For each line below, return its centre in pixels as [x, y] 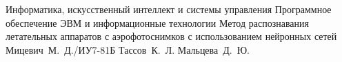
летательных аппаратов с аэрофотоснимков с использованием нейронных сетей [171, 36]
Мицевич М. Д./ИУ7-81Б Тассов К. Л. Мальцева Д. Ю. [128, 49]
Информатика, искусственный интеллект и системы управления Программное [169, 9]
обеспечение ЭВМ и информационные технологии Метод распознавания [157, 22]
